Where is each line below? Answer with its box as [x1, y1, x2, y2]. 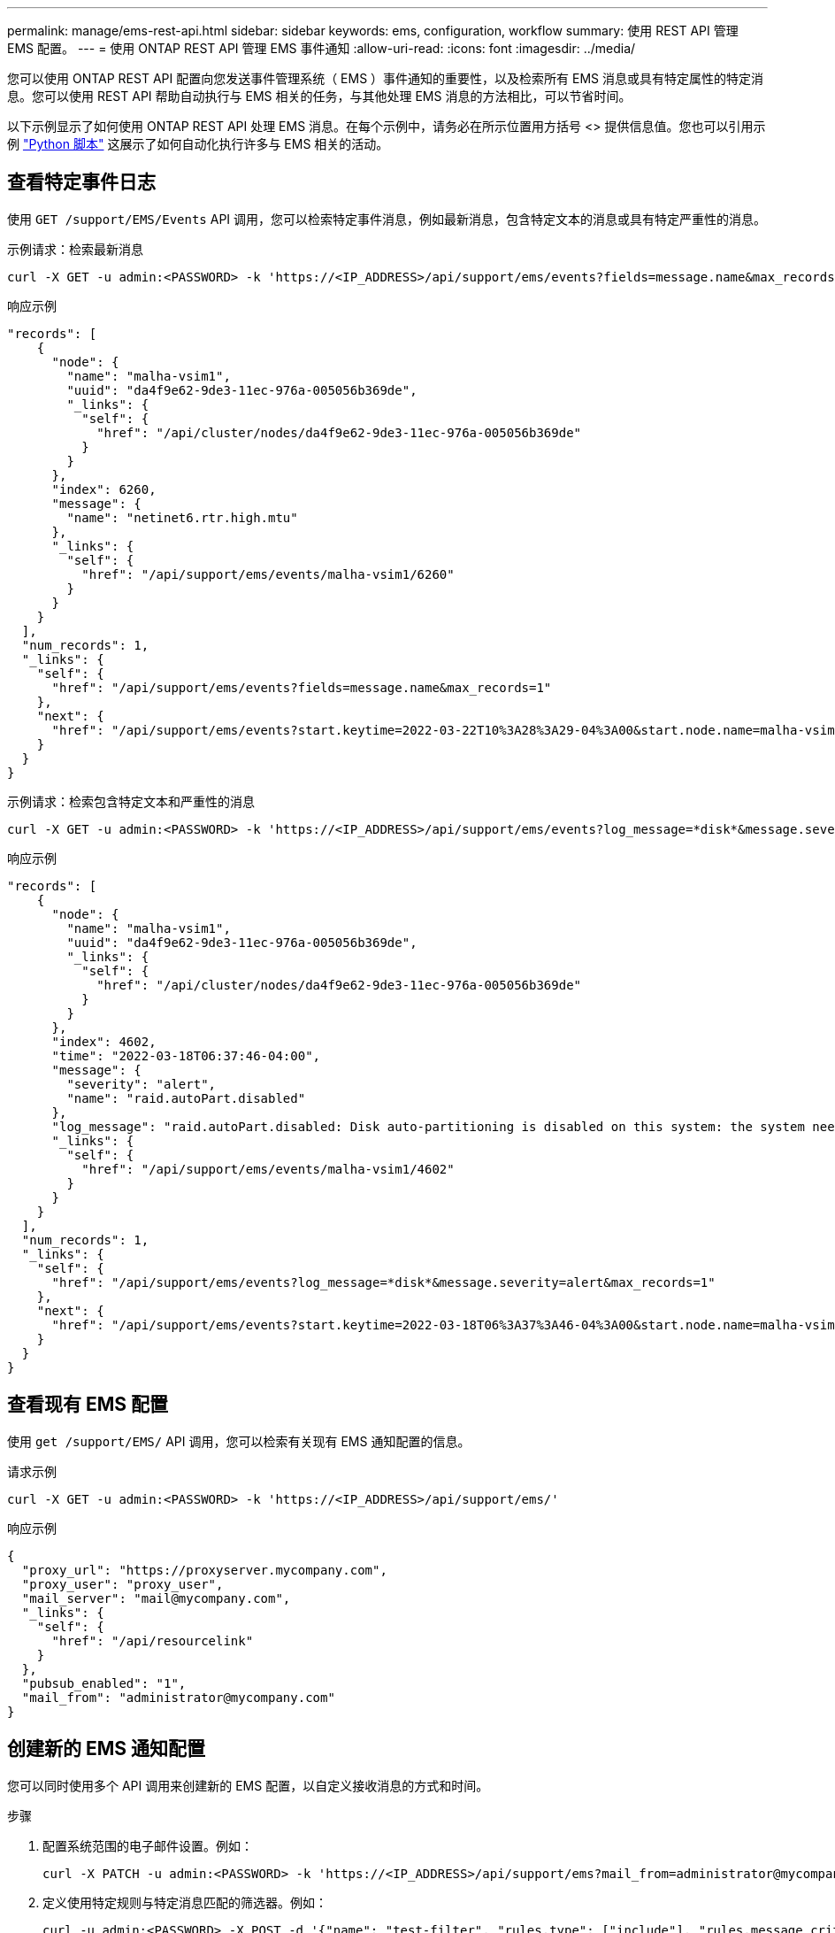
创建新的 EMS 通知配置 [7, 1737, 206, 1760]
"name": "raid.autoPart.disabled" [66, 1090, 306, 1105]
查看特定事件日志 [7, 171, 156, 194]
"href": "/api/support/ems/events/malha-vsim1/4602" [81, 1161, 455, 1176]
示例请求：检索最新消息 [7, 241, 143, 257]
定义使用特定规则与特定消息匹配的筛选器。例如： [42, 1894, 327, 1910]
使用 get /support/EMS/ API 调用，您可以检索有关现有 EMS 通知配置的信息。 [7, 1433, 471, 1449]
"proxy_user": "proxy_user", [21, 1576, 224, 1591]
